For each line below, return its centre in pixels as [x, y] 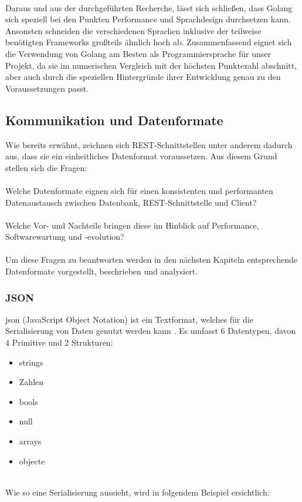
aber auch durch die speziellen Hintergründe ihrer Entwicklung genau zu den [143, 77]
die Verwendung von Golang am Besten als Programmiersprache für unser [138, 53]
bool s [28, 401]
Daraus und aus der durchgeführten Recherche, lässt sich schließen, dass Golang [149, 7]
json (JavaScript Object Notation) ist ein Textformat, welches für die [129, 319]
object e [32, 461]
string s [31, 362]
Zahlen [31, 382]
